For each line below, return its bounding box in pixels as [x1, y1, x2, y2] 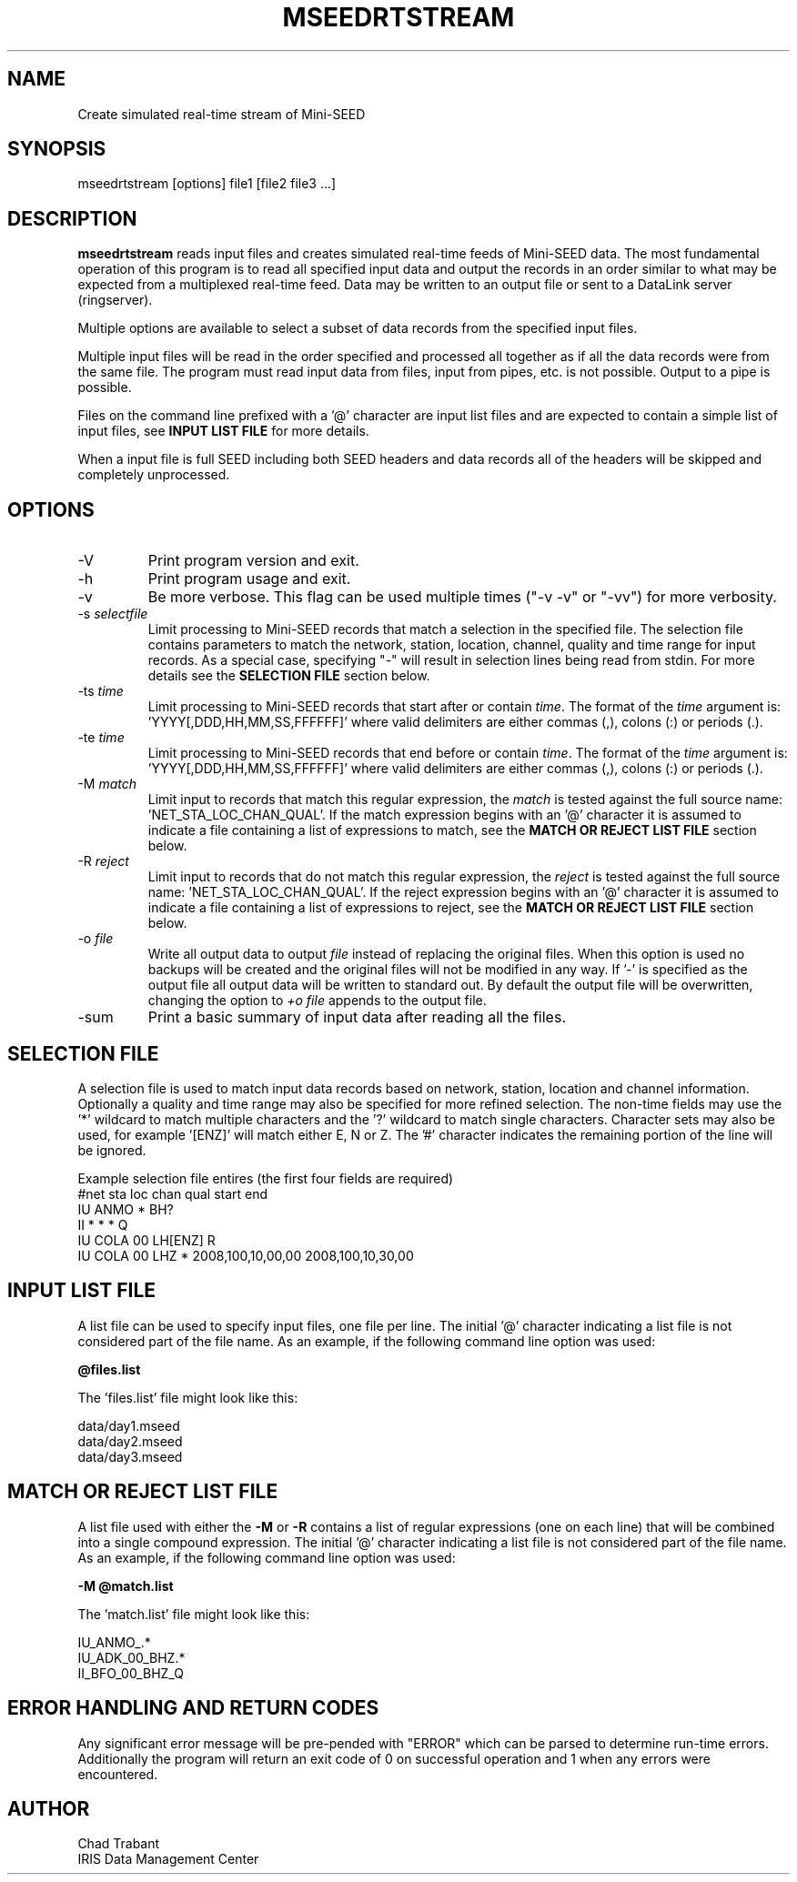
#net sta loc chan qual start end [77, 1185, 268, 1202]
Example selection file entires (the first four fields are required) [77, 1170, 454, 1186]
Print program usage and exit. [147, 569, 351, 589]
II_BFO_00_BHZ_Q [77, 1665, 184, 1681]
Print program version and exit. [147, 551, 359, 570]
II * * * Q [77, 1216, 128, 1233]
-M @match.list [77, 1577, 174, 1594]
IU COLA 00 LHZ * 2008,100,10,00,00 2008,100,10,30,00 [77, 1247, 414, 1263]
